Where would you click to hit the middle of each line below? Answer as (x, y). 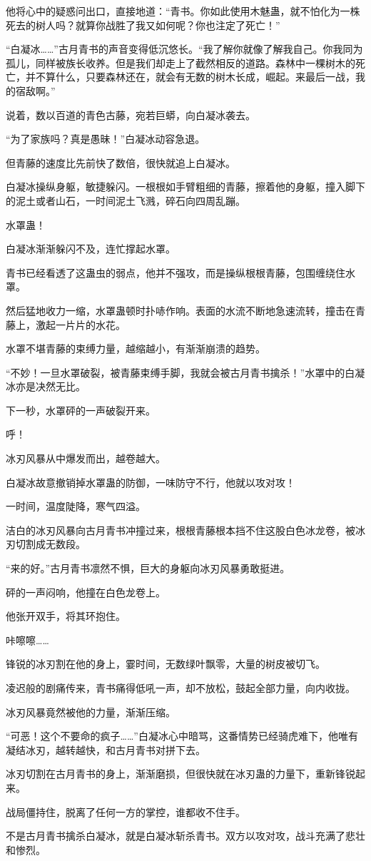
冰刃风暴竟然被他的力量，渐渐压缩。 (91, 712)
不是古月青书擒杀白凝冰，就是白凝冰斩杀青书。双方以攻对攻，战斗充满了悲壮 (185, 836)
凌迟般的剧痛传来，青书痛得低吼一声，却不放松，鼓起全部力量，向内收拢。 (181, 688)
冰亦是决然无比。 (46, 386)
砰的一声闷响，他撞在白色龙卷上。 (86, 592)
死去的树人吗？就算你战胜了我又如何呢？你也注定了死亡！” (143, 25)
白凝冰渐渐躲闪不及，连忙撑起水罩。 (91, 249)
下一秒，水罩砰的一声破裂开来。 (81, 410)
